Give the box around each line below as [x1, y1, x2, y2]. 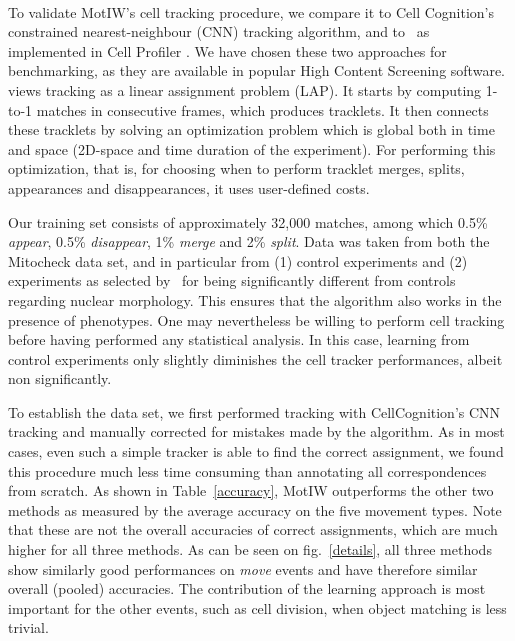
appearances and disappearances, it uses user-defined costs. [8, 177, 370, 198]
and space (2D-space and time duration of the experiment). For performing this [8, 138, 496, 159]
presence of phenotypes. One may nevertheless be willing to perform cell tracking [8, 309, 505, 330]
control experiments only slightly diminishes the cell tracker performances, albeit [8, 348, 503, 369]
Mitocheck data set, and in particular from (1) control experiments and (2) [8, 250, 468, 271]
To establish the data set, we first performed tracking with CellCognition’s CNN [8, 401, 501, 422]
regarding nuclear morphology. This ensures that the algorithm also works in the [8, 289, 502, 310]
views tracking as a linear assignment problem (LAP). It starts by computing [8, 79, 482, 100]
